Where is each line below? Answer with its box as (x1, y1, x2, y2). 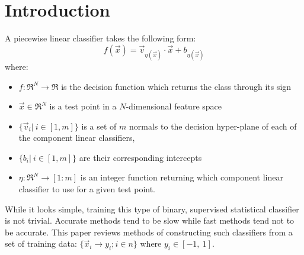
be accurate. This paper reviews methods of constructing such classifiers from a (5, 225, 293, 238)
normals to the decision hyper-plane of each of (129, 120, 297, 132)
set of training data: (5, 237, 77, 250)
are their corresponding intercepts (79, 151, 202, 163)
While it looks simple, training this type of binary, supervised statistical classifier (5, 202, 299, 215)
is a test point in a (49, 100, 117, 112)
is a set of (81, 120, 117, 132)
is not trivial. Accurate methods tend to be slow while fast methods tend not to (5, 214, 295, 227)
